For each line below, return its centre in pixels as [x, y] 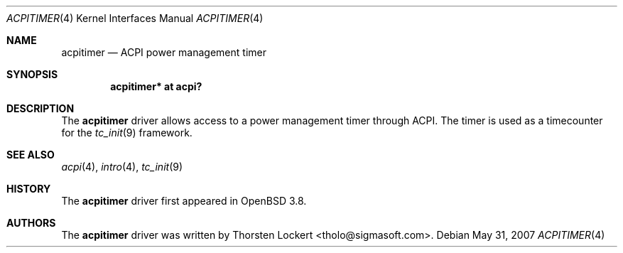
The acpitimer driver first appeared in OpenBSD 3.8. [184, 201]
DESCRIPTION [40, 108]
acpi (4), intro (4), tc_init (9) [122, 167]
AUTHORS [31, 223]
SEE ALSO [31, 155]
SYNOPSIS [32, 74]
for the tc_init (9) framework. [127, 133]
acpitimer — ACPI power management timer [164, 52]
